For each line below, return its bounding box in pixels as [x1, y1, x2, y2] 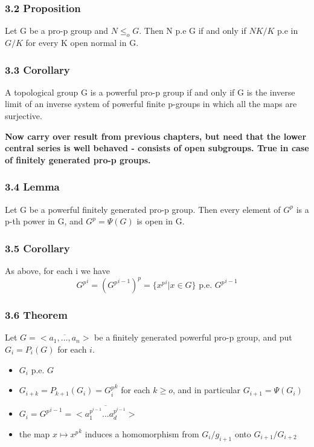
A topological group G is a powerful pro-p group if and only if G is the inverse [5, 85, 295, 98]
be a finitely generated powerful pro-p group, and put [94, 331, 292, 344]
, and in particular [172, 383, 241, 396]
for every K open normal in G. [25, 36, 139, 49]
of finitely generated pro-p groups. [5, 153, 151, 166]
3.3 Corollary [5, 62, 70, 77]
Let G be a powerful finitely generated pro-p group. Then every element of [5, 203, 281, 215]
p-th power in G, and [5, 215, 83, 227]
